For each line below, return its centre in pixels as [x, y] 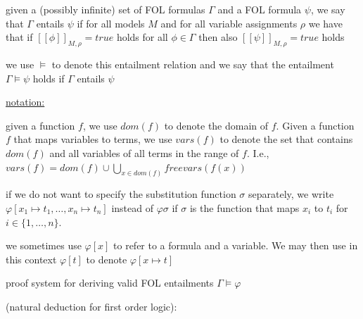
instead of [132, 208]
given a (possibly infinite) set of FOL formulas [106, 9]
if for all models [111, 23]
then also [218, 37]
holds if [49, 78]
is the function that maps [244, 208]
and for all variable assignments [229, 23]
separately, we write [291, 194]
